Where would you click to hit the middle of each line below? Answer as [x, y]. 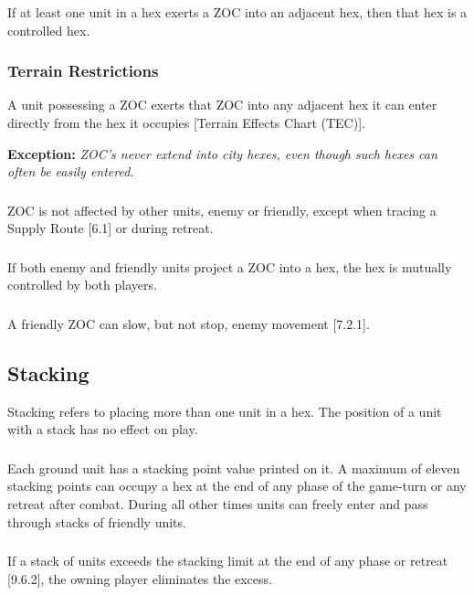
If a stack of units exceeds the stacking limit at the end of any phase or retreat [228, 561]
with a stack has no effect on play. [103, 429]
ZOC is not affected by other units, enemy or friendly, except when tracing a [222, 210]
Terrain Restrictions [83, 71]
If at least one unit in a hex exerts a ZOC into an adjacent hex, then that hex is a [237, 12]
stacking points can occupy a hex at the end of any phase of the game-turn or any [237, 486]
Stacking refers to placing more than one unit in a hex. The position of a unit [225, 411]
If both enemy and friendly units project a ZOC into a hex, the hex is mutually [230, 266]
